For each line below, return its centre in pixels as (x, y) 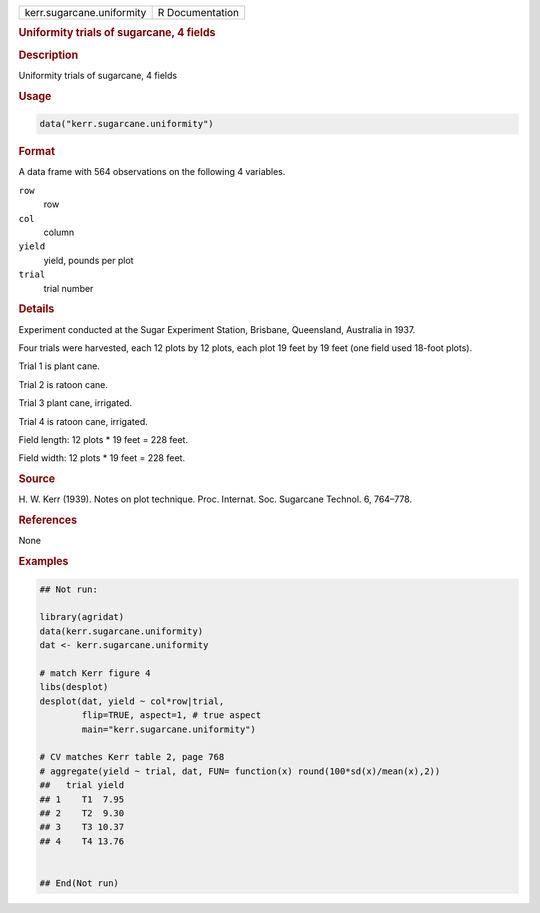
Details (36, 309)
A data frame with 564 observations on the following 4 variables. (152, 172)
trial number (68, 288)
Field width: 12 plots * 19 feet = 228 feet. (101, 458)
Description (48, 55)
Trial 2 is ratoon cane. (63, 384)
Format (36, 152)
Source (37, 479)
